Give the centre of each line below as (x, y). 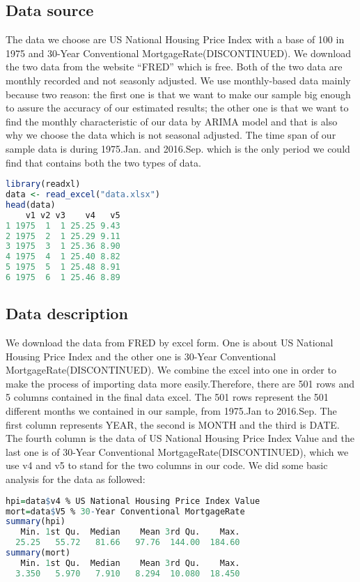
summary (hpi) (36, 522)
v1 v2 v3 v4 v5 (73, 215)
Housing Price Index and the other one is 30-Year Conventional (141, 356)
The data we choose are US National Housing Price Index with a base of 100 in (175, 39)
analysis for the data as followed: (76, 479)
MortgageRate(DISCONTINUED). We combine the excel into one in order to (171, 370)
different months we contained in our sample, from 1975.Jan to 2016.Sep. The (171, 411)
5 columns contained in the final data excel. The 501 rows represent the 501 (167, 397)
